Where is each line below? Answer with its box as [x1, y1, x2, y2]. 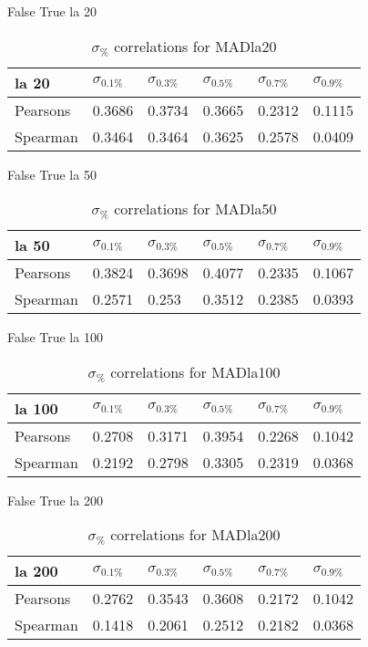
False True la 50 [7, 164, 97, 183]
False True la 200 [7, 490, 103, 509]
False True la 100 [7, 328, 103, 347]
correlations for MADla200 [110, 524, 281, 546]
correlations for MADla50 [114, 198, 277, 220]
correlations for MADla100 [110, 360, 281, 382]
